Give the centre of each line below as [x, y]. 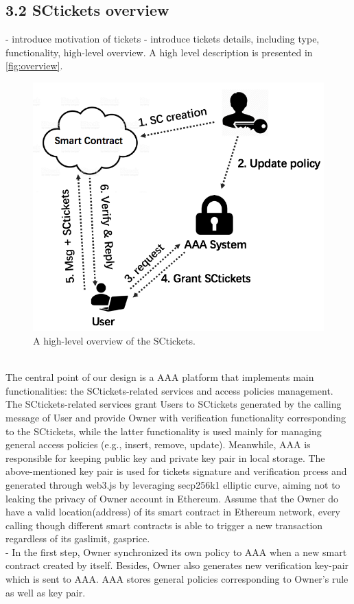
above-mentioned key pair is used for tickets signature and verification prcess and [176, 471]
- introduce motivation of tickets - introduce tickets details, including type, [163, 39]
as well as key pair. [46, 592]
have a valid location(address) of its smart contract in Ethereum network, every [173, 512]
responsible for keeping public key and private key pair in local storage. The [165, 457]
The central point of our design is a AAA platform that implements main [160, 377]
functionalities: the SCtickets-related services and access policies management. [169, 390]
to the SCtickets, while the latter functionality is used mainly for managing [164, 431]
